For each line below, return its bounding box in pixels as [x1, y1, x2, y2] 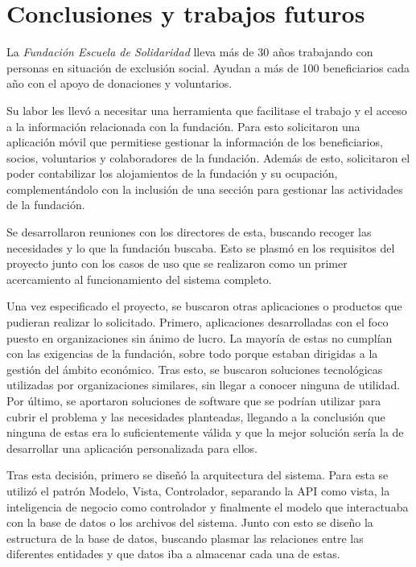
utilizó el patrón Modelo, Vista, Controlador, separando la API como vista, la [6, 482, 390, 499]
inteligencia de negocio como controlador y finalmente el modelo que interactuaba [6, 498, 409, 515]
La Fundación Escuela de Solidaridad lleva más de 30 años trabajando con [6, 43, 373, 60]
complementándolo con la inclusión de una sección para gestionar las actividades [6, 180, 403, 197]
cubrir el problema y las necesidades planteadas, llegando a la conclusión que [6, 408, 385, 425]
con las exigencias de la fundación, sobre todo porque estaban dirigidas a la [6, 345, 378, 362]
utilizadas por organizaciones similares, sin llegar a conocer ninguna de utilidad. [6, 376, 401, 393]
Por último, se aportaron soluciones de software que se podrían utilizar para [6, 392, 381, 409]
